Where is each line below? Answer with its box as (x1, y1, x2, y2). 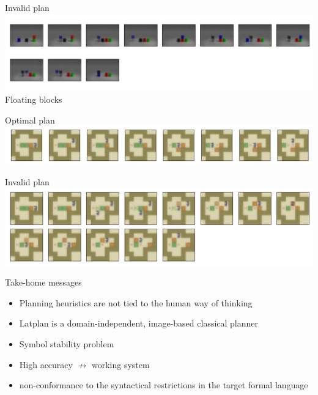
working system (91, 358, 150, 371)
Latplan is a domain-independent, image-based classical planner (19, 317, 259, 330)
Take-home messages (5, 276, 82, 289)
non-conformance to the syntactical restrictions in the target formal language (19, 378, 308, 391)
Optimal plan (5, 113, 55, 126)
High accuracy (19, 358, 73, 371)
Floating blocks (5, 93, 62, 106)
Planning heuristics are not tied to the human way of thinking (19, 296, 253, 309)
